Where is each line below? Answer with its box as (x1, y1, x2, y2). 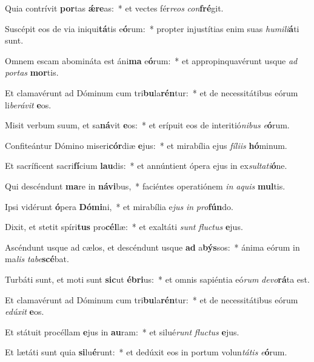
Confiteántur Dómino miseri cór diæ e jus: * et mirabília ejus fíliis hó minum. (5, 139, 287, 151)
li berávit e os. (5, 98, 52, 111)
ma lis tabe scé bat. (5, 252, 69, 265)
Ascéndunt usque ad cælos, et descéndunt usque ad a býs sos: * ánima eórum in (5, 240, 300, 253)
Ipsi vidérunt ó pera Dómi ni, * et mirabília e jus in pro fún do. (5, 200, 233, 212)
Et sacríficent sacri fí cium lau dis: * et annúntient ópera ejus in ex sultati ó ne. (5, 159, 287, 172)
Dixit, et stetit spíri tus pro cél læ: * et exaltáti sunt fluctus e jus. (5, 220, 243, 233)
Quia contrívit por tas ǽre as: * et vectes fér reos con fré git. (5, 2, 224, 14)
